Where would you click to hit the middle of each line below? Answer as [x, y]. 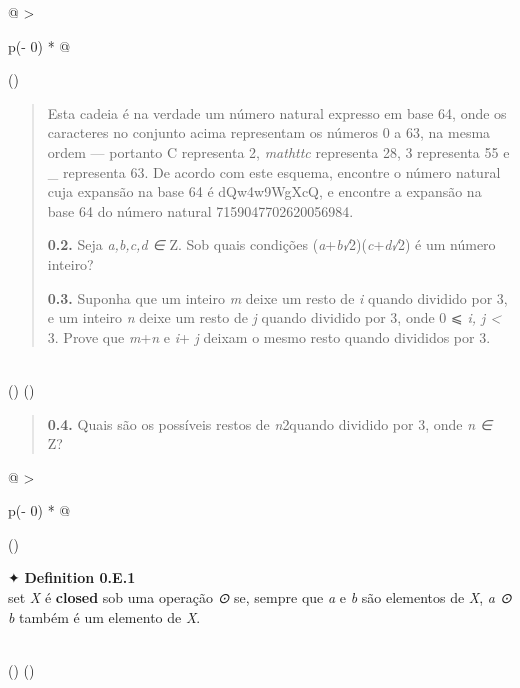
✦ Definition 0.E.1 [72, 577]
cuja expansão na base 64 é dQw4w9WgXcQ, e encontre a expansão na [264, 191]
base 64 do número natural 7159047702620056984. [200, 210]
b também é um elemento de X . [104, 616]
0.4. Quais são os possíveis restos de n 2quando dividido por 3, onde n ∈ [270, 423]
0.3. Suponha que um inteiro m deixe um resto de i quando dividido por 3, [277, 297]
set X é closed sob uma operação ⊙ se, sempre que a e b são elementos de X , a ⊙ [260, 597]
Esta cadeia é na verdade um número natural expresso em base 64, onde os [277, 112]
